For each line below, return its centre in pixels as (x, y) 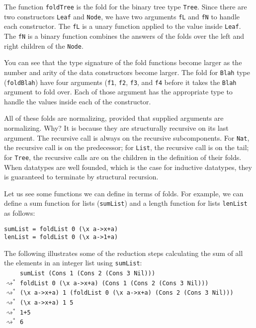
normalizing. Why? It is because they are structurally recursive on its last (116, 127)
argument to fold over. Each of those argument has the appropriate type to (118, 92)
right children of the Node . (44, 45)
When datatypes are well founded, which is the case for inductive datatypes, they (128, 167)
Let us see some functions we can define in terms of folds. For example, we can (124, 193)
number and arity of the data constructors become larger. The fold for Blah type (127, 72)
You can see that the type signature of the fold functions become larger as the (123, 62)
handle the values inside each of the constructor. (78, 101)
